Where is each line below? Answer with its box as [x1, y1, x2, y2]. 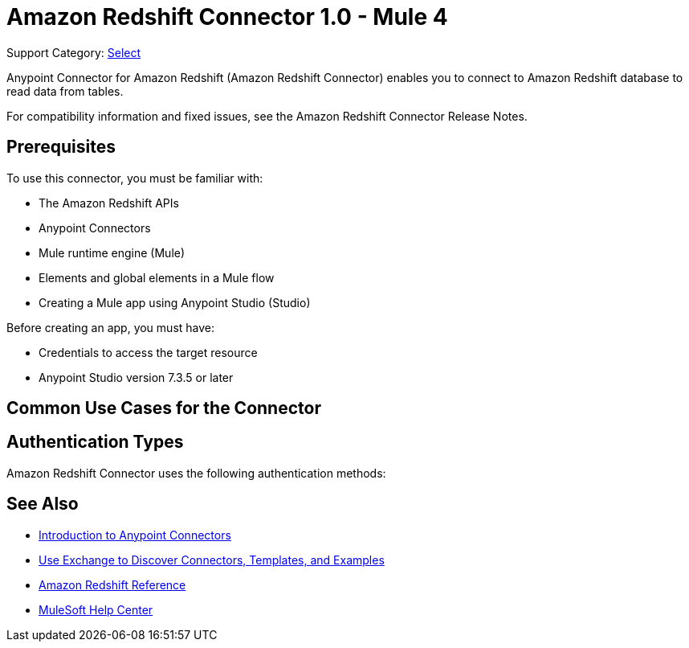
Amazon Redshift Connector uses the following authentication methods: [6, 465, 386, 480]
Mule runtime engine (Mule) [39, 245, 185, 260]
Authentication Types [6, 432, 184, 453]
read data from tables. [6, 84, 124, 98]
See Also [6, 494, 79, 515]
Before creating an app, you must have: [6, 320, 215, 334]
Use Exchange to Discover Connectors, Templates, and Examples [39, 552, 385, 567]
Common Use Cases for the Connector [6, 398, 321, 419]
